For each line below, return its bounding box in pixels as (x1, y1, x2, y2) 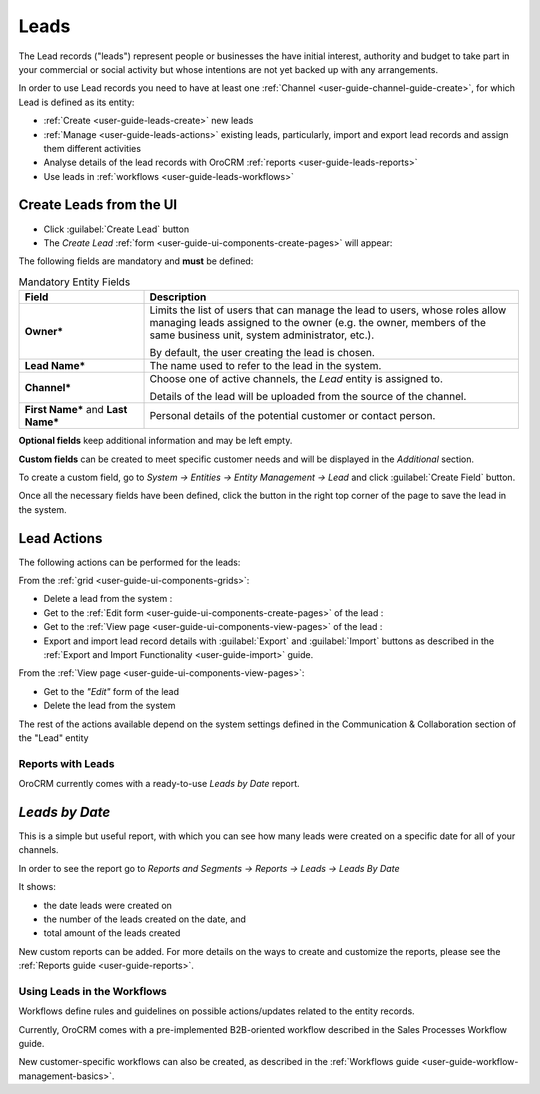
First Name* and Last (24, 403, 128, 417)
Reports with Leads (18, 756, 115, 770)
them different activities (43, 142, 142, 154)
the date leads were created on (43, 899, 172, 911)
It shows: (18, 881, 57, 893)
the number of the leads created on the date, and (43, 913, 247, 925)
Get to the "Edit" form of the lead (43, 685, 180, 697)
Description (149, 290, 207, 304)
